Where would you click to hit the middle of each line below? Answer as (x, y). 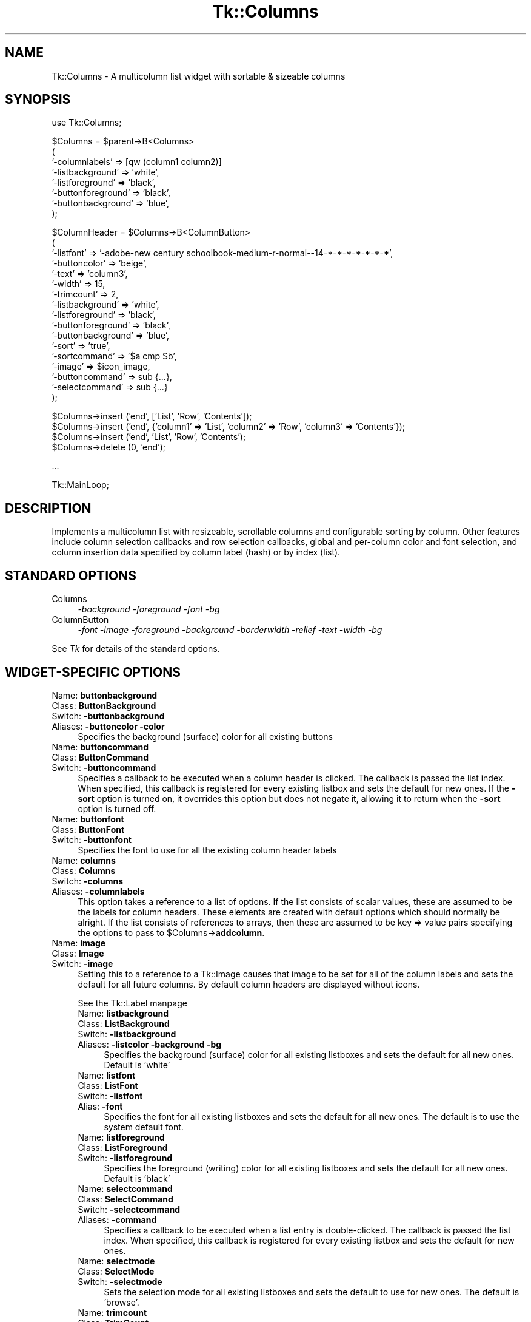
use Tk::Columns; (87, 123)
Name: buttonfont (88, 819)
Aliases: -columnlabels (98, 891)
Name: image (79, 943)
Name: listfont (107, 1075)
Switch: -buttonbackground (108, 716)
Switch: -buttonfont (92, 839)
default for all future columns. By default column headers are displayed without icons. (249, 984)
